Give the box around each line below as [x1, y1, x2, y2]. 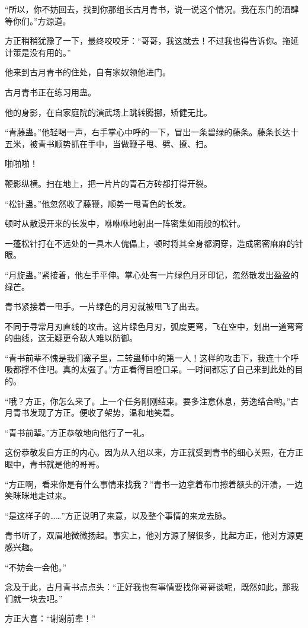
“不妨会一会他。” [5, 560, 67, 573]
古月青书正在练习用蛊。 [5, 85, 96, 98]
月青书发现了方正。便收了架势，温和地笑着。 [5, 406, 179, 419]
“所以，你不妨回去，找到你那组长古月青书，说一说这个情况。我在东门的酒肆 [5, 3, 299, 15]
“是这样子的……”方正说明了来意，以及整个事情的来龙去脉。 [5, 509, 231, 521]
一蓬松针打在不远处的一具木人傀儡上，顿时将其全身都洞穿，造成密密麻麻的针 [5, 237, 303, 249]
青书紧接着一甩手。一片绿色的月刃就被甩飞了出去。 [5, 300, 204, 313]
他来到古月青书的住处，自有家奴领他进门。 [5, 66, 171, 78]
